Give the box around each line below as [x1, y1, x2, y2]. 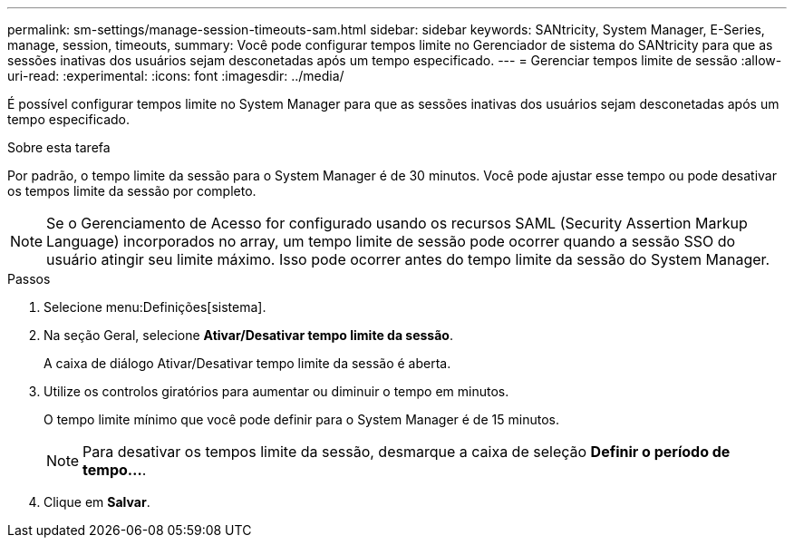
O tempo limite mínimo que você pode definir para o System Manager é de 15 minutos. [44, 412, 559, 427]
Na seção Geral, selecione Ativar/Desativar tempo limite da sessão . [44, 327, 453, 343]
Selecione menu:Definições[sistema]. [44, 299, 266, 315]
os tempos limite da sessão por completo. [7, 183, 257, 199]
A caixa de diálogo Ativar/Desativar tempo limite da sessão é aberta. [44, 355, 451, 371]
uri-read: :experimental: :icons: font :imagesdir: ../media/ [7, 68, 344, 83]
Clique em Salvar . [44, 494, 150, 510]
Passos [7, 271, 51, 287]
